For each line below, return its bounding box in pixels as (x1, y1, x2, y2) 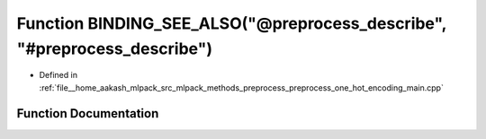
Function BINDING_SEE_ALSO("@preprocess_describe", (16, 13, 447, 33)
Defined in (39, 70, 78, 81)
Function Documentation (16, 106, 159, 121)
